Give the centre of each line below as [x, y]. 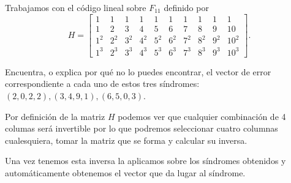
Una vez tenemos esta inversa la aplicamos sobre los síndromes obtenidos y [145, 161]
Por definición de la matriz [55, 116]
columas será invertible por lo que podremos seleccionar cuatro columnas [142, 128]
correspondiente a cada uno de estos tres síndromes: [102, 84]
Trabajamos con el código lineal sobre [76, 7]
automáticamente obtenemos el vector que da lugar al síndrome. [125, 172]
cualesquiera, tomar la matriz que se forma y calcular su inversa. [126, 140]
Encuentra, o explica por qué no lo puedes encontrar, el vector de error [138, 71]
